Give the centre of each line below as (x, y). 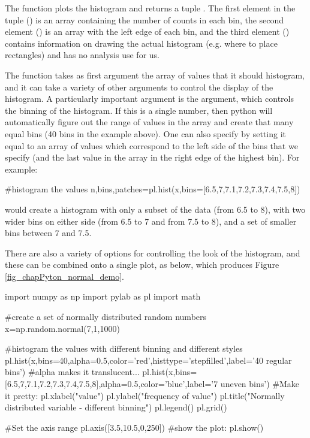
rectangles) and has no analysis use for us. (82, 55)
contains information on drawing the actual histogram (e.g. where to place (141, 43)
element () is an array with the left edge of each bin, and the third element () (147, 31)
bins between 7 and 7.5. (48, 233)
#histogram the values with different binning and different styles (124, 348)
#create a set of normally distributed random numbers (106, 317)
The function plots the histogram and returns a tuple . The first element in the (150, 8)
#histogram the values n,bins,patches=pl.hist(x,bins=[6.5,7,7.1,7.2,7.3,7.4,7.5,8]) (153, 189)
